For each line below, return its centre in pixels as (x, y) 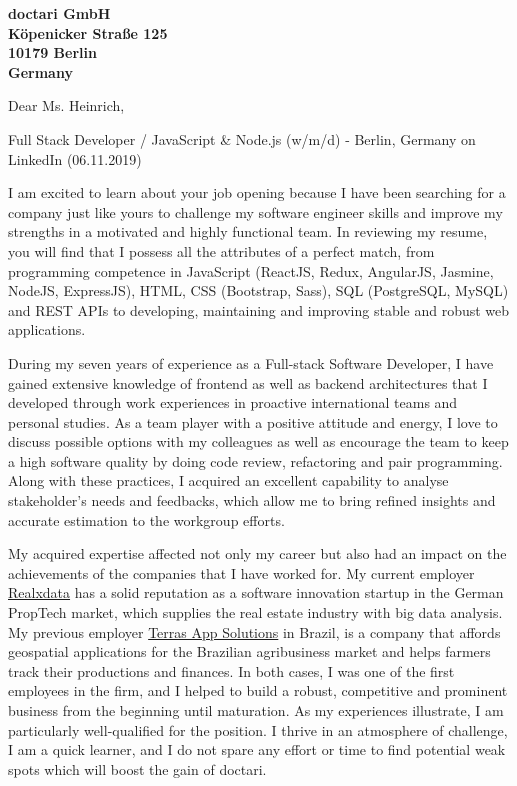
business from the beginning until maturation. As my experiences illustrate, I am (256, 710)
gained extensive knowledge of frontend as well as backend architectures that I (248, 382)
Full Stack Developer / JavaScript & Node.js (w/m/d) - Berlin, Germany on (242, 138)
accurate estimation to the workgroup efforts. (146, 519)
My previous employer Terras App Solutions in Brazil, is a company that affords (254, 631)
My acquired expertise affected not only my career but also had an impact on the (257, 553)
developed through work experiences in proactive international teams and (233, 402)
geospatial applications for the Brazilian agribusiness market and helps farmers (249, 651)
